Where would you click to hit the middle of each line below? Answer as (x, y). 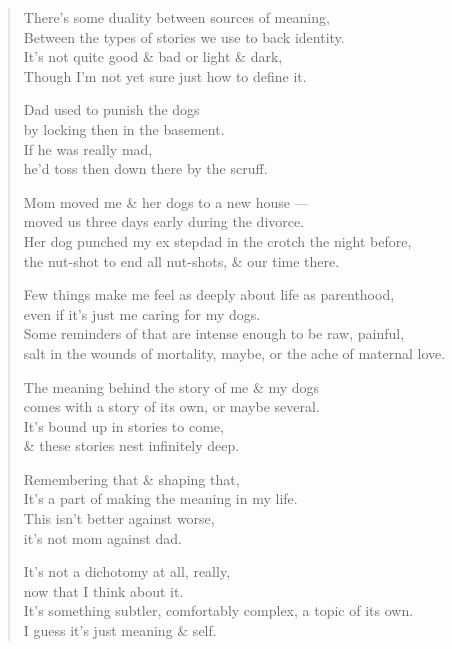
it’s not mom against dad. (102, 537)
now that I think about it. (103, 590)
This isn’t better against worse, (119, 518)
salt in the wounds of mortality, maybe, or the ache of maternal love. (234, 352)
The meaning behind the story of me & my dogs (171, 386)
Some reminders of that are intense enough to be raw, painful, (214, 333)
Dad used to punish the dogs (111, 109)
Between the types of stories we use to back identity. (184, 36)
